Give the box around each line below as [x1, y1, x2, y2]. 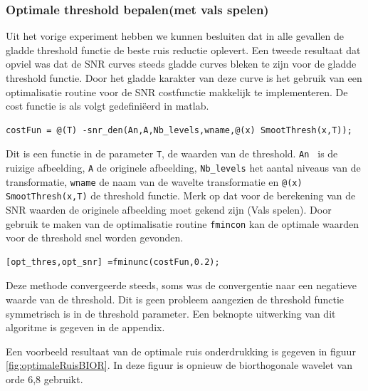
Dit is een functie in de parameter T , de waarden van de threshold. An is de [6, 146, 338, 161]
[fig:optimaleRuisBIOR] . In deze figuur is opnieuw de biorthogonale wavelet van [6, 358, 352, 372]
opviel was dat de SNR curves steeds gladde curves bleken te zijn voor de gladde [6, 56, 357, 71]
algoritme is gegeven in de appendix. [6, 320, 165, 335]
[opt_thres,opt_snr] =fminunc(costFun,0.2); [6, 256, 220, 267]
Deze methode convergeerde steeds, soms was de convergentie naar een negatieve [6, 278, 357, 293]
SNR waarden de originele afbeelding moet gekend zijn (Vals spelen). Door [6, 202, 332, 217]
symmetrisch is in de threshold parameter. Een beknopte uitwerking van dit [6, 306, 336, 320]
